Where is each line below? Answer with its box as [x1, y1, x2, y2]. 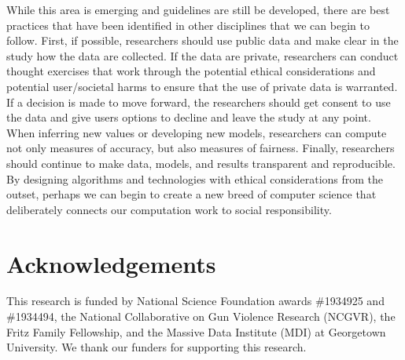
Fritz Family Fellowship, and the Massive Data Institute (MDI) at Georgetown [6, 323, 386, 340]
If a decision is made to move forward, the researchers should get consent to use [6, 93, 391, 110]
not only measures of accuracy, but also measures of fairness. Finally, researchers [6, 140, 395, 156]
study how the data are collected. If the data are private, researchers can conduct [6, 47, 399, 64]
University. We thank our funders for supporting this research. [6, 339, 307, 355]
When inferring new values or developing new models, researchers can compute [6, 124, 387, 140]
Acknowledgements [6, 247, 216, 279]
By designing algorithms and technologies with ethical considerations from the [6, 170, 384, 187]
